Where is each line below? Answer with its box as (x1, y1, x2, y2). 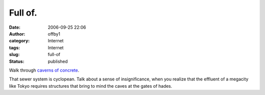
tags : (9, 44, 20, 51)
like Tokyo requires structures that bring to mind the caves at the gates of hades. (9, 83, 173, 89)
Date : (9, 24, 21, 30)
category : (9, 38, 30, 44)
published (48, 58, 68, 64)
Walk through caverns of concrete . (9, 67, 79, 73)
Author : (9, 31, 26, 37)
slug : (9, 52, 20, 57)
